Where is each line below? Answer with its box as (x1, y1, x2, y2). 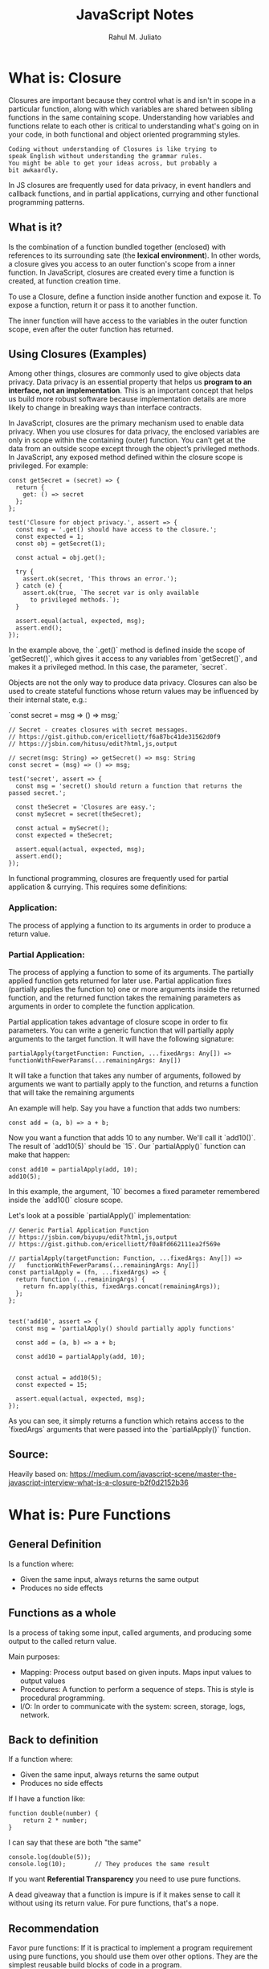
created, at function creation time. (8, 275, 121, 286)
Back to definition (8, 1733, 99, 1747)
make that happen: (8, 1150, 71, 1160)
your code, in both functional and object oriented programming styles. (8, 129, 241, 139)
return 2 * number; (22, 1816, 88, 1824)
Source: (8, 1448, 49, 1461)
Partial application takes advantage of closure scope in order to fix (8, 1017, 229, 1026)
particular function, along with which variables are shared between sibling (8, 104, 253, 113)
